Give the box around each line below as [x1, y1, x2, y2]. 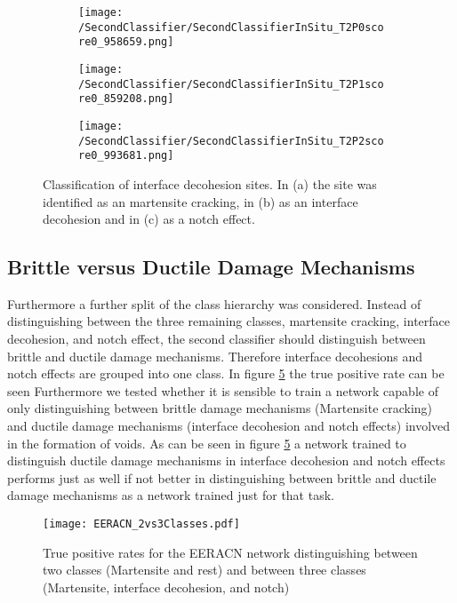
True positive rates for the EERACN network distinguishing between [43, 543, 418, 561]
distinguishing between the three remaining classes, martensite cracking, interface [7, 312, 451, 330]
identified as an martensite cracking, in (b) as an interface [43, 192, 358, 210]
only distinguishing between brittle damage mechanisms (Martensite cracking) [7, 399, 433, 417]
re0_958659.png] [78, 36, 174, 49]
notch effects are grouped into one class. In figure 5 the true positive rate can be [7, 364, 445, 383]
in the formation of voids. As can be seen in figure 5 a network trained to [7, 433, 406, 452]
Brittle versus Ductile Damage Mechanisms [7, 253, 415, 281]
